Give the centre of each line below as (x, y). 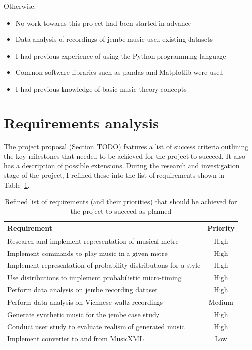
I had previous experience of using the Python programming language (121, 55)
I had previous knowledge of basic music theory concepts (101, 88)
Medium (221, 302)
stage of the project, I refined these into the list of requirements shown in (114, 175)
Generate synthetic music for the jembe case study (84, 314)
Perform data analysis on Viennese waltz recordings (85, 302)
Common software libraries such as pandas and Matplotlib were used (119, 72)
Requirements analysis (81, 122)
